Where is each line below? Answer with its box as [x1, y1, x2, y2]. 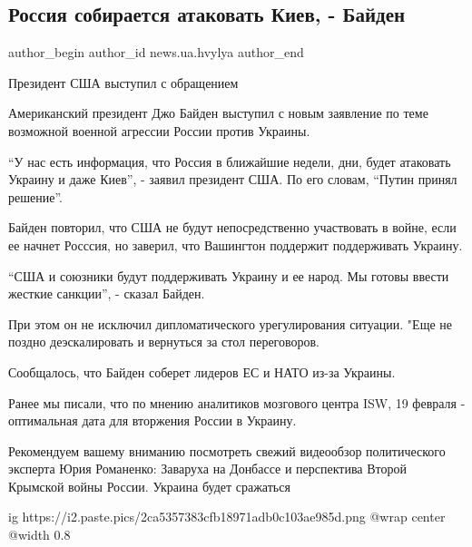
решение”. [8, 187, 63, 206]
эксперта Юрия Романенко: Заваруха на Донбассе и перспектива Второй [8, 459, 408, 478]
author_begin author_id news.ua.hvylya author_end [8, 43, 304, 62]
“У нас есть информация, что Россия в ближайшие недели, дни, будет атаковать [8, 151, 451, 171]
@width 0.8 [8, 525, 71, 544]
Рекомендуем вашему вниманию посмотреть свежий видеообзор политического [8, 441, 446, 460]
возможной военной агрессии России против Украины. [8, 121, 310, 140]
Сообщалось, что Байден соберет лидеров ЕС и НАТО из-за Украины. [8, 362, 396, 381]
